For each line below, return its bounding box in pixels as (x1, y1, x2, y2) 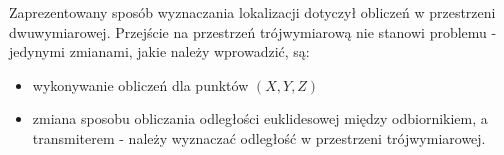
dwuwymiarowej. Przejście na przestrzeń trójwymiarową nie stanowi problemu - (9, 21, 497, 42)
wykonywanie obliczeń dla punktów (32, 74, 249, 95)
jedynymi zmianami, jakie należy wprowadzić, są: (9, 41, 310, 62)
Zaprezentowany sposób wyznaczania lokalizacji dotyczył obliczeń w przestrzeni (9, 2, 496, 22)
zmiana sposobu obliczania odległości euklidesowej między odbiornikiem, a (32, 108, 488, 129)
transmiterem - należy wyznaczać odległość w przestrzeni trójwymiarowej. (32, 127, 486, 148)
